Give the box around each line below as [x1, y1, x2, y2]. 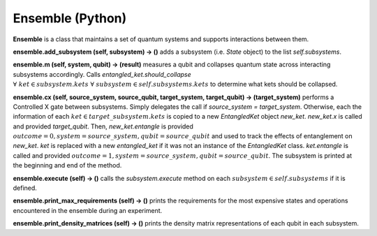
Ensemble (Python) [13, 10, 127, 26]
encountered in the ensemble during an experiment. [13, 206, 163, 214]
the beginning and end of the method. [13, 161, 122, 170]
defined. [13, 184, 38, 192]
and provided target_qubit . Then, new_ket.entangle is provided [13, 122, 193, 131]
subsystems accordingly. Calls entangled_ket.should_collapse [13, 70, 191, 78]
